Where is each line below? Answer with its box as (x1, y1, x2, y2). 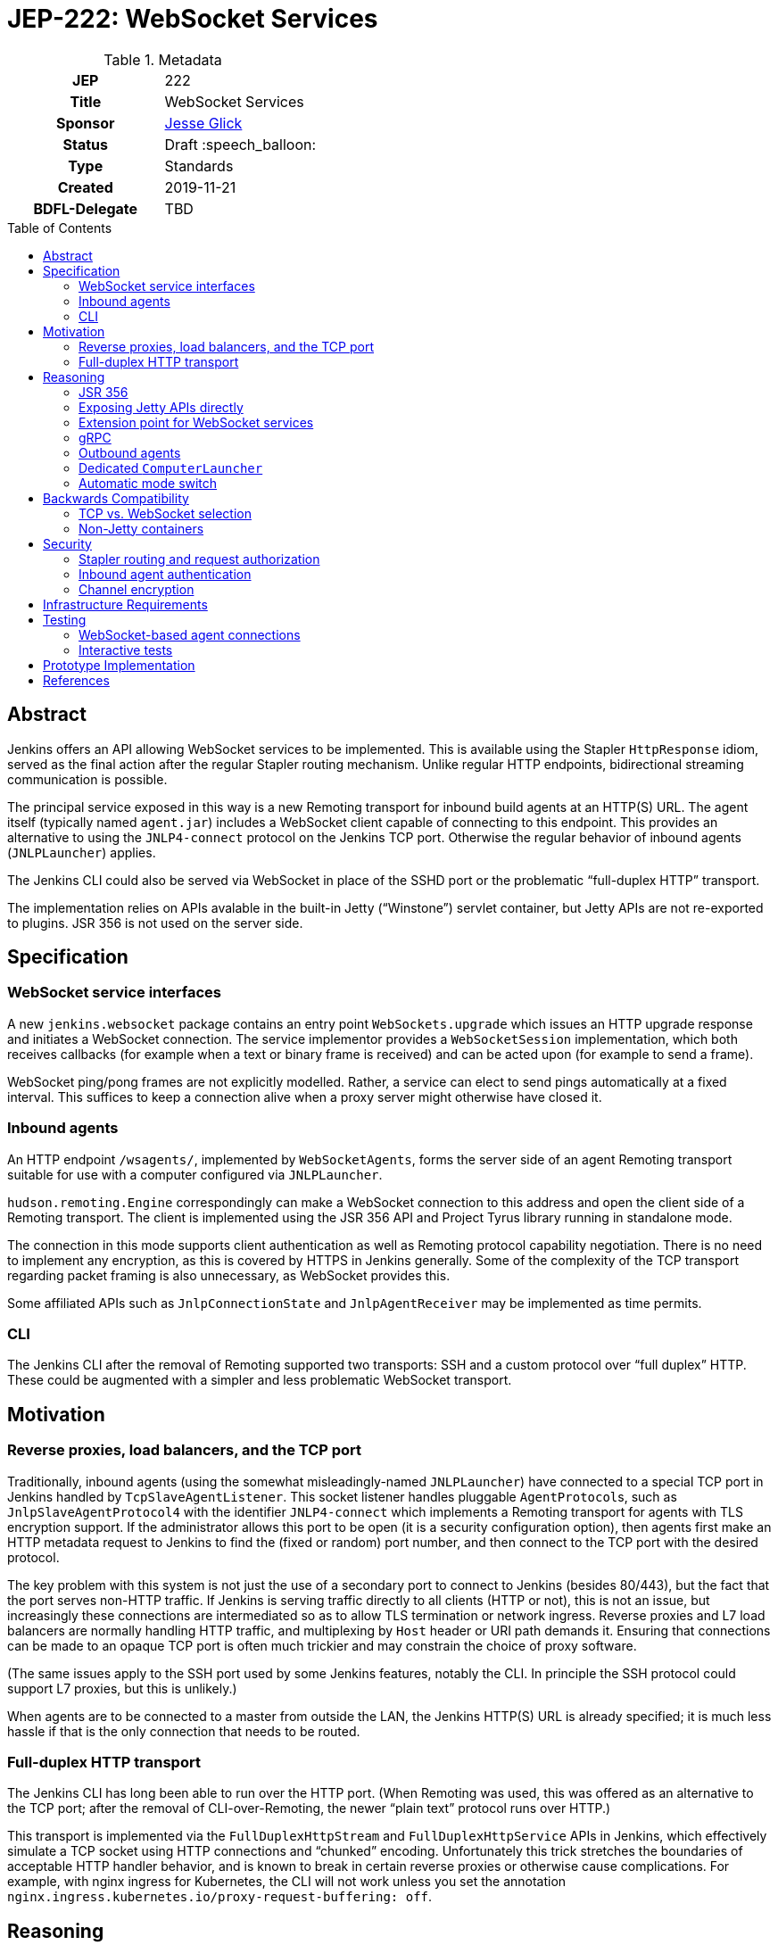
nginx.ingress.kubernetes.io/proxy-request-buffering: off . (7, 1889, 433, 1905)
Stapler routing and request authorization (79, 550, 320, 567)
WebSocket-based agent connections (79, 626, 301, 642)
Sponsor (55, 113, 115, 132)
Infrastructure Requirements (43, 596, 208, 612)
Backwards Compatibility (43, 490, 189, 506)
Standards (164, 156, 234, 175)
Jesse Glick (164, 113, 243, 132)
